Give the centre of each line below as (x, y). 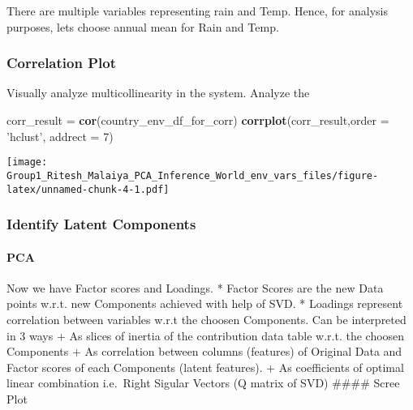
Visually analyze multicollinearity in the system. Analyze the (158, 93)
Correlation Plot (61, 63)
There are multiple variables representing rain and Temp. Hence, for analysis (197, 11)
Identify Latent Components (101, 224)
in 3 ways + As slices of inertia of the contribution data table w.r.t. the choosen (206, 335)
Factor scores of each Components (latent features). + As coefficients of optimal (205, 367)
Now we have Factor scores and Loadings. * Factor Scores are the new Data (195, 287)
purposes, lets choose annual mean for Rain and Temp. (143, 26)
